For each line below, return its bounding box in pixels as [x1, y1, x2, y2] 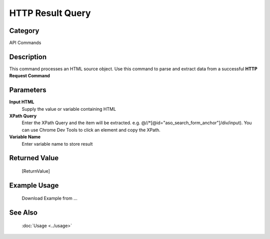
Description [9, 52, 47, 61]
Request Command [9, 73, 50, 79]
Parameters [9, 86, 46, 94]
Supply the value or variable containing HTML [21, 106, 116, 112]
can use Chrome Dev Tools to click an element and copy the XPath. [21, 127, 161, 133]
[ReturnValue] [21, 168, 50, 174]
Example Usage [9, 181, 59, 190]
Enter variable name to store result [21, 141, 93, 147]
